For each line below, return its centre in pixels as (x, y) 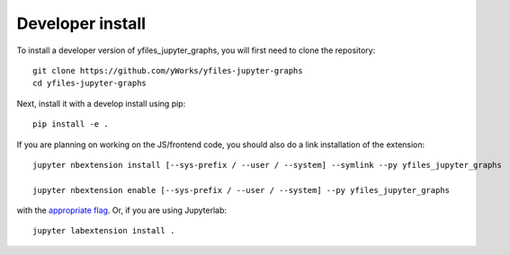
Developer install (81, 23)
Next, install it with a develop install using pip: (101, 103)
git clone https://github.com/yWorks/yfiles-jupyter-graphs (168, 70)
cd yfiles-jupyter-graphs (90, 84)
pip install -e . (71, 124)
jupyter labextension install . (104, 231)
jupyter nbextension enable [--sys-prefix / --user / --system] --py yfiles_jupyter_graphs (241, 190)
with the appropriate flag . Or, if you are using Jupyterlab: (122, 210)
